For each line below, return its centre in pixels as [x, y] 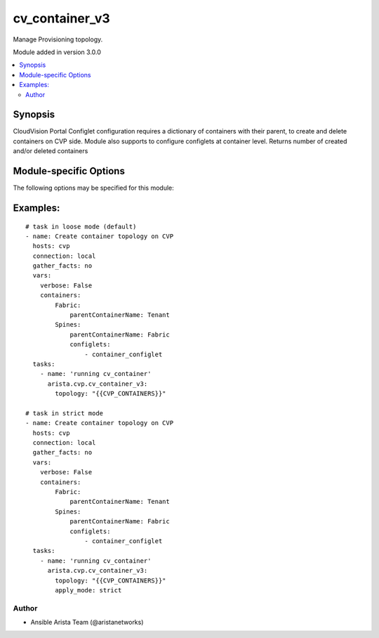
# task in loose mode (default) [81, 226]
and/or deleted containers [51, 151]
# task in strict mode [65, 413]
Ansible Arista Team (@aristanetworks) [87, 623]
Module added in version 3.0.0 [57, 52]
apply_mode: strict [88, 590]
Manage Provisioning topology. [58, 39]
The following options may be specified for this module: [94, 188]
